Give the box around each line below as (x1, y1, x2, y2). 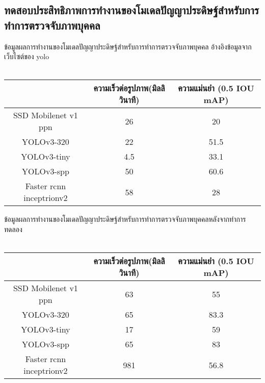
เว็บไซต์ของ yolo (4, 51, 49, 62)
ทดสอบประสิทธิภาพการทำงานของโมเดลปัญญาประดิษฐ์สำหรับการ (4, 2, 259, 18)
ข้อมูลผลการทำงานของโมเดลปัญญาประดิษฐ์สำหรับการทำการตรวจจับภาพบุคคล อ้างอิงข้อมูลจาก (4, 41, 252, 52)
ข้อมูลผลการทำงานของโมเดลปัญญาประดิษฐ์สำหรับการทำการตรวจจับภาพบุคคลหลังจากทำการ (4, 214, 246, 224)
